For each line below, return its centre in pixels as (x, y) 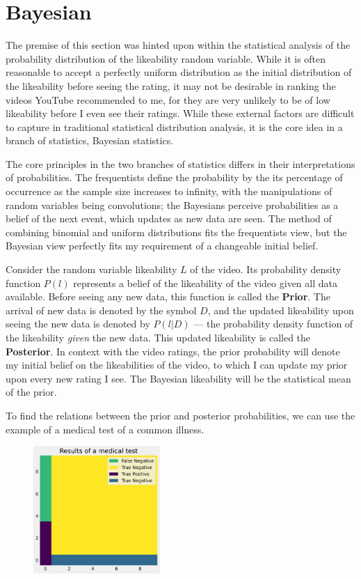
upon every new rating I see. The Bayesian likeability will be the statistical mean (178, 378)
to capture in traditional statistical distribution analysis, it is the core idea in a (174, 126)
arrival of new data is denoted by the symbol (101, 310)
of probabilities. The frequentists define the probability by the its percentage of (174, 177)
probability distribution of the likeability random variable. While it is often (166, 58)
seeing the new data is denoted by (78, 324)
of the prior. (31, 392)
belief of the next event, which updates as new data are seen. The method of (169, 218)
